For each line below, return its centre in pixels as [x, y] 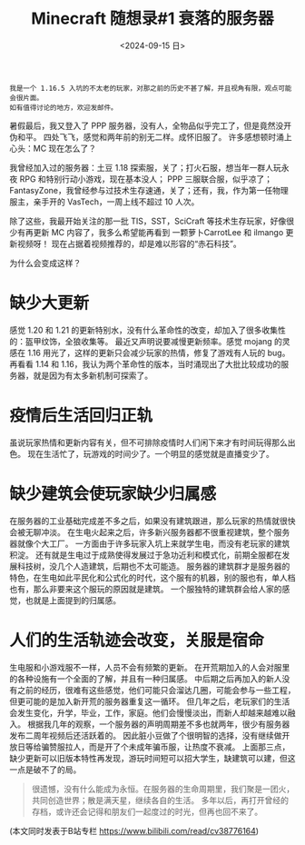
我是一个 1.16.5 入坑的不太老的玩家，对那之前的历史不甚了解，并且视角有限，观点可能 [151, 88]
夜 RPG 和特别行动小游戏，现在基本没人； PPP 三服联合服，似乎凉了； [141, 179]
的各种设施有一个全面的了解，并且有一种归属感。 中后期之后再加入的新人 [146, 679]
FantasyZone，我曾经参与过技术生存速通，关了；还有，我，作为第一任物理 [149, 190]
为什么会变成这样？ [45, 263]
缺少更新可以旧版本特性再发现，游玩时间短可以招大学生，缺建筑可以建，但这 [152, 758]
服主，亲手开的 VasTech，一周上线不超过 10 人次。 [104, 202]
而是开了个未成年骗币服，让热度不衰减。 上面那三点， [189, 747]
